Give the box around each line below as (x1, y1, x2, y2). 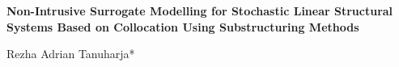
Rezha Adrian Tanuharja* (6, 45, 135, 62)
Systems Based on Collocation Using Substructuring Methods (6, 18, 359, 35)
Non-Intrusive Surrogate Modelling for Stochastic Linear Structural (6, 2, 393, 19)
